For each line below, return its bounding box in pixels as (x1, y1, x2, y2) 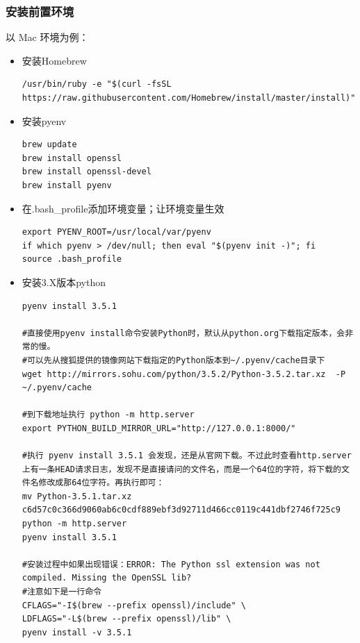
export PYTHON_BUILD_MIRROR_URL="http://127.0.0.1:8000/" (22, 423, 296, 433)
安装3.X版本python (22, 274, 106, 289)
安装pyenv (22, 113, 67, 128)
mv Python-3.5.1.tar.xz (22, 491, 132, 501)
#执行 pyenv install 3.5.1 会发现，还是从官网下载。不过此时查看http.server (22, 451, 352, 461)
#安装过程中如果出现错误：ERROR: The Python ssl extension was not (22, 559, 320, 569)
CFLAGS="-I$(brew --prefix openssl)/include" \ (22, 600, 246, 610)
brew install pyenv (22, 180, 112, 190)
